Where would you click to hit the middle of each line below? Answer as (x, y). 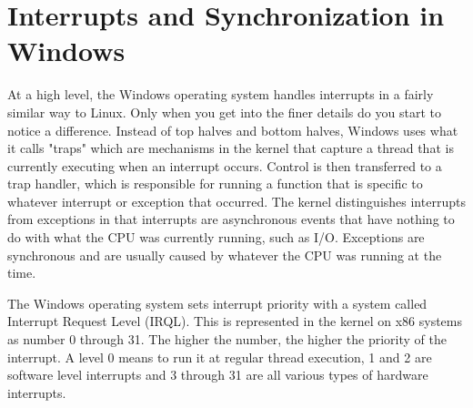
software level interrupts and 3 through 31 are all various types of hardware (218, 375)
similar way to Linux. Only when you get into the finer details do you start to (224, 112)
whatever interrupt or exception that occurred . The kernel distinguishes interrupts (236, 201)
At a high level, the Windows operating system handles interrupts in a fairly (221, 94)
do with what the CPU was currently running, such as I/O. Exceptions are (216, 237)
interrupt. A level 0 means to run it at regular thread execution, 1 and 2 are (220, 357)
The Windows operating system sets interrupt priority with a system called (217, 303)
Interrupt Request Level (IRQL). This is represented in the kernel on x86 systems (235, 321)
